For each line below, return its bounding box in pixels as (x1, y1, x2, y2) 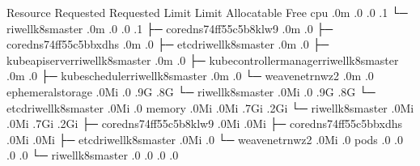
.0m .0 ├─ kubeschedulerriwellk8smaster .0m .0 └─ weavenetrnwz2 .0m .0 (6, 67, 374, 84)
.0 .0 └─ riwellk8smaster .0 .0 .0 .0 (6, 147, 179, 164)
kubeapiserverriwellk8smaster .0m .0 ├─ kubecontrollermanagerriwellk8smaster (6, 51, 399, 68)
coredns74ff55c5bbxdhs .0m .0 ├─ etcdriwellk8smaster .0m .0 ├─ (6, 36, 329, 53)
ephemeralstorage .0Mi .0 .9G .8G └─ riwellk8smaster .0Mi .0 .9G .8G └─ (6, 83, 375, 100)
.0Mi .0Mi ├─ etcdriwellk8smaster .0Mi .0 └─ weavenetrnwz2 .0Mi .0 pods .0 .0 (6, 130, 403, 147)
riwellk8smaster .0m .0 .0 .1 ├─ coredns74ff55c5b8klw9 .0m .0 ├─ (6, 19, 333, 36)
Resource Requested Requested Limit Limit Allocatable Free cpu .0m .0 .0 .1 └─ (6, 4, 408, 20)
